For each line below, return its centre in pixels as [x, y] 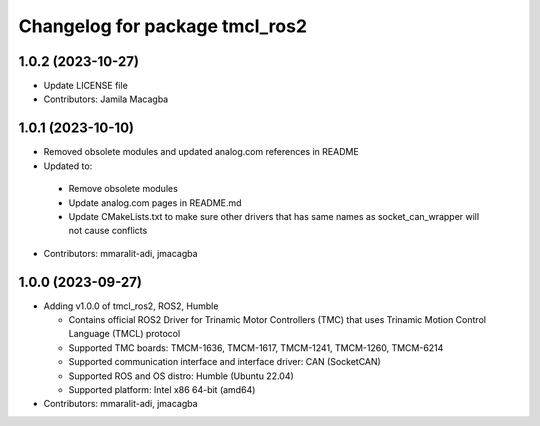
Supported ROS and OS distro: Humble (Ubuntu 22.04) [181, 376]
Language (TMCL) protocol [124, 334]
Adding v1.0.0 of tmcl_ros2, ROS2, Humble [131, 306]
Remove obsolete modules [123, 189]
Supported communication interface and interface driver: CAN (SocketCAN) [225, 362]
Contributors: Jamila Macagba [106, 99]
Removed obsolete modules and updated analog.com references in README [201, 152]
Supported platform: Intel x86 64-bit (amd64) [162, 389]
